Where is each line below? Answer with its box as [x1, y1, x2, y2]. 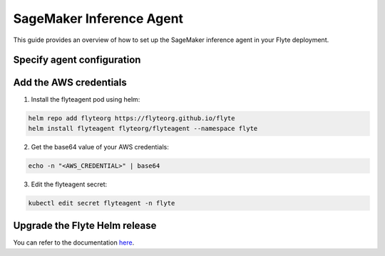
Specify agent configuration [13, 54, 141, 66]
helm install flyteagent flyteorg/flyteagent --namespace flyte [28, 124, 258, 132]
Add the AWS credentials [13, 77, 128, 89]
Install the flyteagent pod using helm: [31, 95, 140, 104]
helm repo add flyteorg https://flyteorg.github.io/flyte [28, 114, 235, 122]
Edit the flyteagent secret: [31, 180, 108, 188]
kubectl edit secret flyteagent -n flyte [28, 199, 175, 207]
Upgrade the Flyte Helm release [13, 220, 157, 232]
